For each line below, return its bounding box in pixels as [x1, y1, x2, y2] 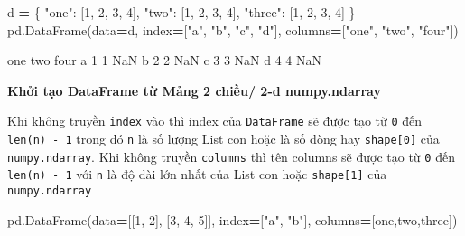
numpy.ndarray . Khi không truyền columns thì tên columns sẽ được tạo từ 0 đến [7, 146, 455, 165]
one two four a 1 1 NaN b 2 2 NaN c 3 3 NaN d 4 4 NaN [7, 51, 322, 70]
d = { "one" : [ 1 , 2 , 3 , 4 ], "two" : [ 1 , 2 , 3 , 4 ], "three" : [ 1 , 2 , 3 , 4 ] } [7, 3, 356, 21]
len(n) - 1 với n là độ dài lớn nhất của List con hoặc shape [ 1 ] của [7, 165, 387, 184]
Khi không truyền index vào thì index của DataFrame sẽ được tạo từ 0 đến [7, 111, 423, 130]
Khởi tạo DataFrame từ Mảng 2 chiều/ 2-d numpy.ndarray [7, 80, 381, 99]
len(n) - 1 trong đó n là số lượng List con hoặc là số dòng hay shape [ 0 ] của [7, 129, 440, 148]
